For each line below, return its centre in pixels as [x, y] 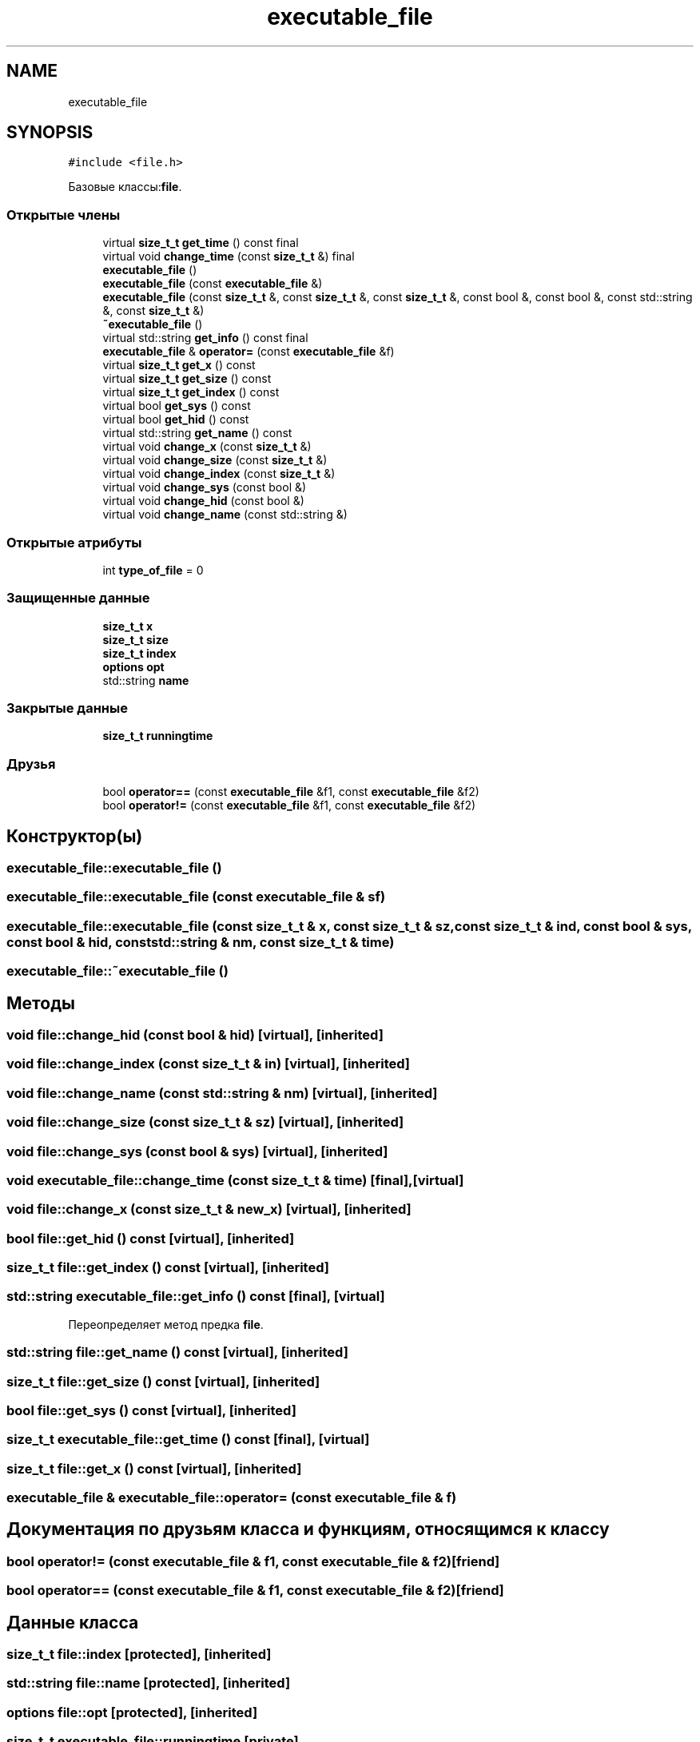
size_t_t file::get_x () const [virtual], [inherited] [154, 1468]
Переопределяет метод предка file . [166, 1324]
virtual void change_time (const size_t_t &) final [229, 257]
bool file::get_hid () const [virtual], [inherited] [151, 1238]
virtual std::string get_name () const [197, 433]
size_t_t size [135, 639]
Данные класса [73, 1622]
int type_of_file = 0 [153, 570]
